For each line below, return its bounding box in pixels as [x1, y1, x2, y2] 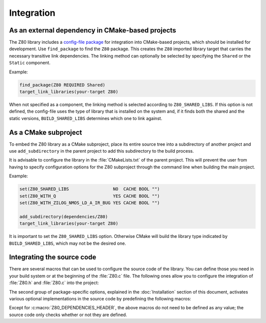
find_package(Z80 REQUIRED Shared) [19, 82, 105, 88]
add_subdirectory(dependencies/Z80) [19, 214, 108, 219]
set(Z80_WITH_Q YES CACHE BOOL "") [19, 193, 160, 199]
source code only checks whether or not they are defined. [9, 312, 128, 318]
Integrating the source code [9, 253, 97, 261]
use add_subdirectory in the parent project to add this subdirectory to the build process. [9, 148, 194, 154]
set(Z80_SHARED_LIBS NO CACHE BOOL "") [19, 186, 160, 192]
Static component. [9, 60, 51, 66]
